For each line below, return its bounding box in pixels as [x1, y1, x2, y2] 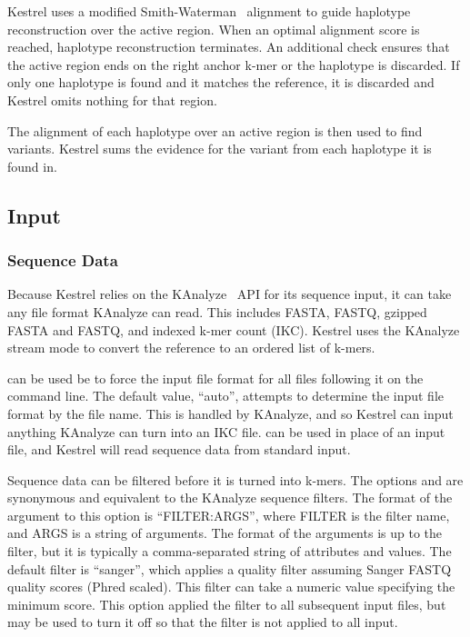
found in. [7, 156, 57, 175]
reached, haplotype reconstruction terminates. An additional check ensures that [7, 37, 450, 56]
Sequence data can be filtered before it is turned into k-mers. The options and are [7, 470, 464, 489]
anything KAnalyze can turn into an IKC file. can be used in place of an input [7, 422, 445, 441]
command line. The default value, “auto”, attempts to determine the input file [7, 386, 445, 405]
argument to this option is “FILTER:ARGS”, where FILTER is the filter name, [7, 505, 450, 524]
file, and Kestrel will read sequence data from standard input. [7, 440, 351, 459]
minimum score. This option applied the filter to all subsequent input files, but [7, 594, 446, 613]
